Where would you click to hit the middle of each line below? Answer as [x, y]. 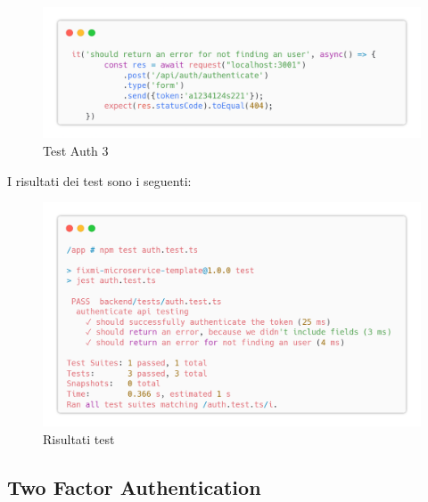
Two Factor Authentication [134, 486]
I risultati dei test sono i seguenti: [99, 180]
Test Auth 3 [76, 150]
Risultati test [79, 438]
